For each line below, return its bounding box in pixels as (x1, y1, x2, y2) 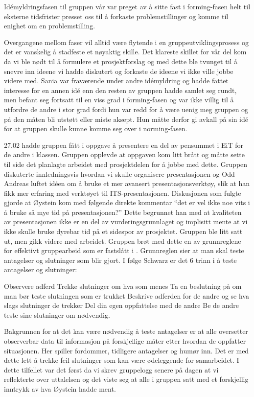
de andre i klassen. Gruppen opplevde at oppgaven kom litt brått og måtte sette (4, 149, 245, 160)
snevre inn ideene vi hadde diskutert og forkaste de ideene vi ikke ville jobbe (4, 66, 233, 76)
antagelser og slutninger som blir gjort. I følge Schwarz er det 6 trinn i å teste (4, 255, 237, 265)
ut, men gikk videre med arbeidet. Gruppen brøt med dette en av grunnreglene (4, 235, 241, 246)
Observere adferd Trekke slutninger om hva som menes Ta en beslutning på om (4, 281, 242, 291)
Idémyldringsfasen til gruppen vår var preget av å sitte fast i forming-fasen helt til (4, 1, 251, 11)
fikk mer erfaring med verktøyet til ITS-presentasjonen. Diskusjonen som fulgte (4, 187, 241, 198)
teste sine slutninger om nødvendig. (4, 309, 110, 320)
